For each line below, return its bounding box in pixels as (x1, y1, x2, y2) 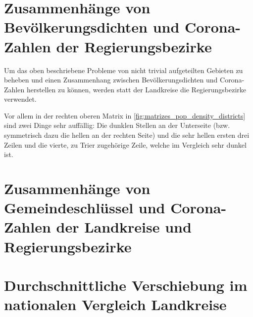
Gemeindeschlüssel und (4, 198, 165, 218)
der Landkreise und (56, 217, 192, 237)
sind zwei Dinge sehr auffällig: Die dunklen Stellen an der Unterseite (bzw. (4, 120, 230, 130)
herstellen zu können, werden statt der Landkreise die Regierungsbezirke (26, 84, 246, 94)
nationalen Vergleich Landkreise (4, 294, 227, 315)
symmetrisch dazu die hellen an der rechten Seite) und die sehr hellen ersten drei (4, 130, 250, 140)
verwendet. (4, 94, 37, 104)
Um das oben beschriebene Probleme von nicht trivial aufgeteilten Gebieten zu (4, 65, 243, 75)
